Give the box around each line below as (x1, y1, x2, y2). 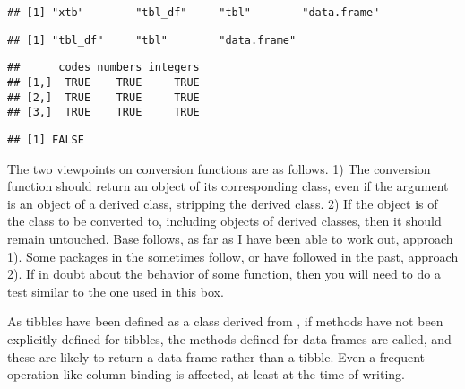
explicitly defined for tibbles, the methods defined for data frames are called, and (7, 329, 452, 348)
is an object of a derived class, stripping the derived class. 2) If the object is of (7, 194, 438, 212)
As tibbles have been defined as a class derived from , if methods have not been (7, 312, 443, 331)
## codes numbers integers (7, 61, 200, 74)
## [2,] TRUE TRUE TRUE (7, 91, 200, 104)
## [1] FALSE (7, 133, 84, 146)
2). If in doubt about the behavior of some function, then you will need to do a (7, 264, 441, 283)
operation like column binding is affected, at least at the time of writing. (7, 365, 405, 384)
